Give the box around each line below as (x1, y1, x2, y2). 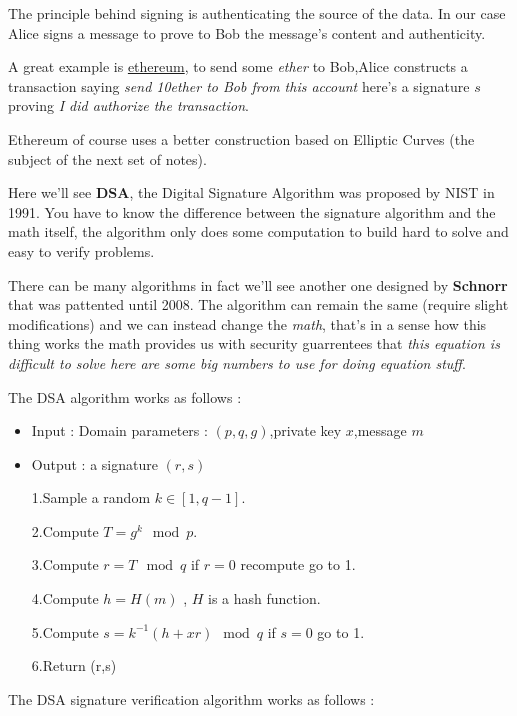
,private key (269, 420, 342, 441)
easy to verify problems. (8, 240, 155, 261)
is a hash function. (208, 588, 321, 609)
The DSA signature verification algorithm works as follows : (8, 688, 375, 709)
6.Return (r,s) (31, 655, 117, 676)
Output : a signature (31, 453, 158, 474)
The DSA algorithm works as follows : (8, 386, 242, 407)
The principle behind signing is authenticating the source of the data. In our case (8, 3, 506, 23)
